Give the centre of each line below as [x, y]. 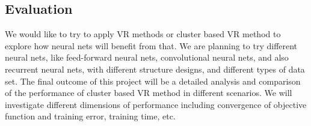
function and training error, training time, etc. [90, 116]
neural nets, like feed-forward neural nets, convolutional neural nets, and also [147, 57]
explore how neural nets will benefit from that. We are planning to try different [151, 45]
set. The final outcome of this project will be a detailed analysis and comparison [153, 81]
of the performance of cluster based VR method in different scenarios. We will [149, 93]
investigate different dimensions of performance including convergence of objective [156, 104]
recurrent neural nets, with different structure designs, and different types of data [155, 69]
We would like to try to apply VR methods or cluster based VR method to [143, 34]
